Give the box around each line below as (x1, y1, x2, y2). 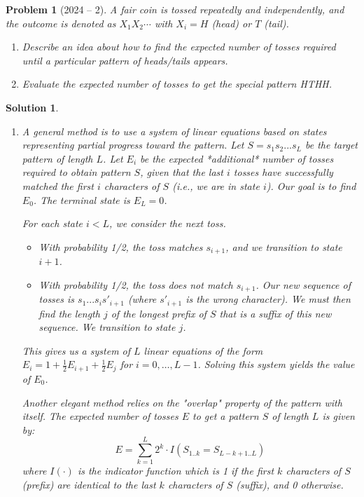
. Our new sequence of (255, 277, 351, 292)
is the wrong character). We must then (185, 292, 351, 306)
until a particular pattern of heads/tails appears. (22, 53, 228, 67)
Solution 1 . (6, 100, 59, 114)
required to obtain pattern (22, 165, 131, 179)
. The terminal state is (33, 192, 130, 207)
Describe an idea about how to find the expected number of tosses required (22, 39, 336, 54)
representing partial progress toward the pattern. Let (22, 137, 244, 152)
